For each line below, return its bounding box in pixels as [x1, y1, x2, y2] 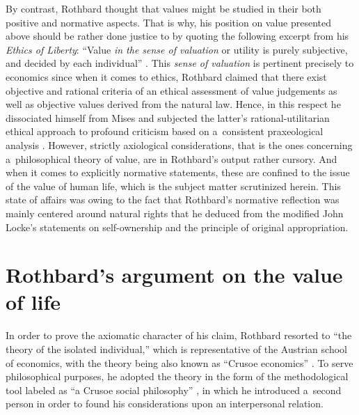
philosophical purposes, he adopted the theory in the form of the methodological [6, 369, 349, 384]
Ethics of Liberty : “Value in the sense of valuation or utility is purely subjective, [6, 42, 348, 56]
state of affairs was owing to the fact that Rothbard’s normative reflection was [6, 192, 340, 207]
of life [6, 288, 61, 316]
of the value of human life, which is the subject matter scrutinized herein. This [6, 178, 341, 193]
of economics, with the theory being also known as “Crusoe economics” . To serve [6, 355, 353, 370]
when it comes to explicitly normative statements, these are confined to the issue [6, 165, 350, 180]
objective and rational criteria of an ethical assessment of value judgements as [6, 83, 337, 97]
